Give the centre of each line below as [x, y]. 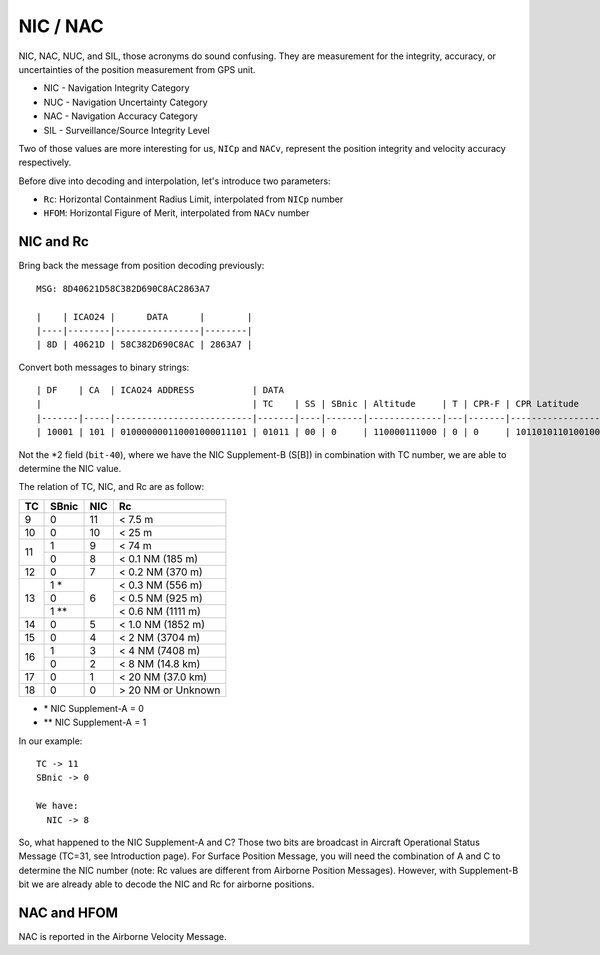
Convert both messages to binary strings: [104, 367]
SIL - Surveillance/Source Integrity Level [126, 130]
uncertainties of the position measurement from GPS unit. [137, 69]
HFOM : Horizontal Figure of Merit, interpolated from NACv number [176, 213]
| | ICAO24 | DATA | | [144, 316]
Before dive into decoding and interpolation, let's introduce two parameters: [174, 181]
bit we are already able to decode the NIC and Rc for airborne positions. [166, 884]
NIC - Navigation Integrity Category [116, 88]
